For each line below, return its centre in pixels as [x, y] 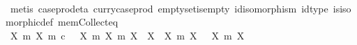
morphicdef [30, 22]
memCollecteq [88, 22]
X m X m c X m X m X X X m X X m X [127, 35]
